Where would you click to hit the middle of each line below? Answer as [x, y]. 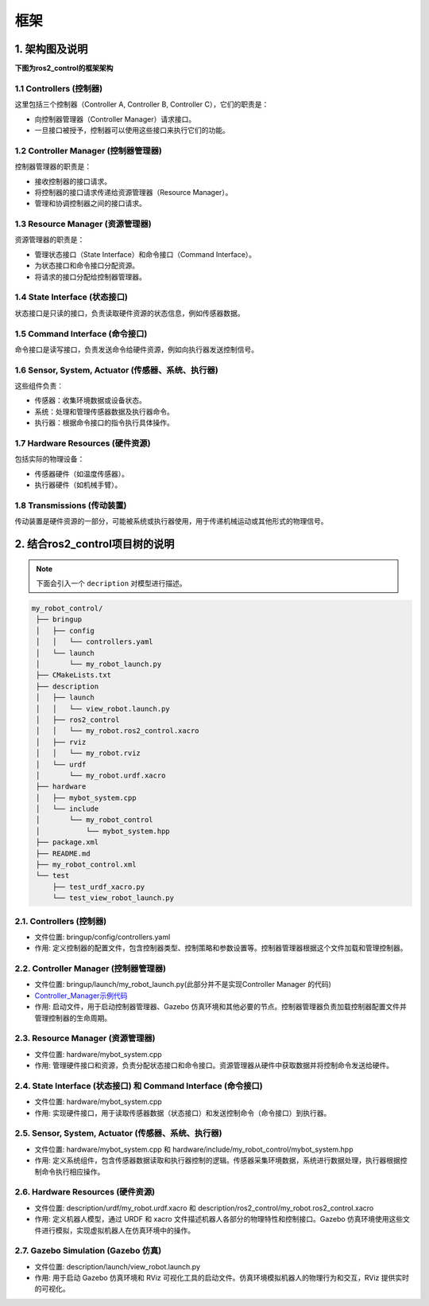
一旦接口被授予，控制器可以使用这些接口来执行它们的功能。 [132, 130]
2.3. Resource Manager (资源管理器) [85, 1039]
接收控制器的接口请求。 [73, 181]
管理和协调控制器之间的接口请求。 [90, 204]
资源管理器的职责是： [50, 240]
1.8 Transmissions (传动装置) [71, 505]
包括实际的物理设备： [50, 459]
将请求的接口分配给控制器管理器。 [90, 277]
